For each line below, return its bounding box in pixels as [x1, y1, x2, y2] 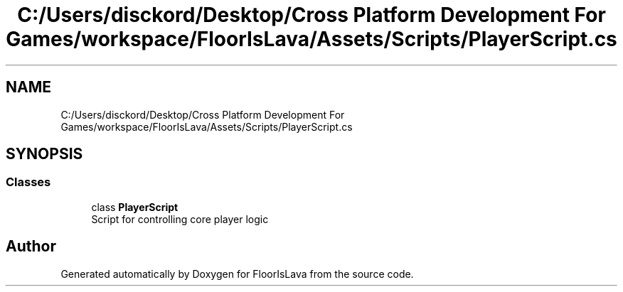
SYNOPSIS [6, 145, 83, 163]
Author [6, 237, 56, 256]
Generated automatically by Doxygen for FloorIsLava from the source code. [60, 267, 414, 280]
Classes [6, 175, 51, 190]
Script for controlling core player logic [91, 212, 269, 225]
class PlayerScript [91, 200, 179, 213]
